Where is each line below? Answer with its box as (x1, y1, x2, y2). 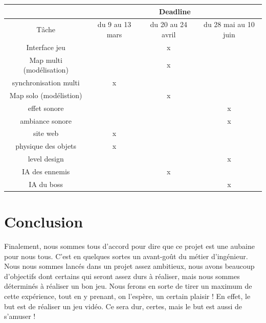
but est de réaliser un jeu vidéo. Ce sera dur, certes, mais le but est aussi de (4, 301, 242, 311)
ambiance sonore (20, 115, 72, 126)
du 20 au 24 (150, 19, 187, 30)
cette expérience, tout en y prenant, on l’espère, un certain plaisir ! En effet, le (4, 291, 251, 301)
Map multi (29, 54, 62, 65)
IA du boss (29, 178, 63, 189)
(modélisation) (23, 64, 69, 75)
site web (33, 128, 59, 139)
